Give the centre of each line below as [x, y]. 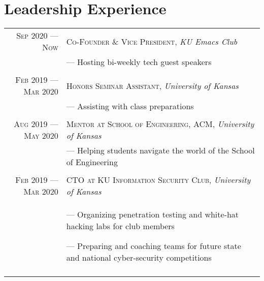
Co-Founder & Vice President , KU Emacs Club [152, 41]
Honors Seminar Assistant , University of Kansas [152, 85]
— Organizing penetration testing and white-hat [153, 214]
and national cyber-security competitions [139, 258]
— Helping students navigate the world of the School [160, 150]
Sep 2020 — [37, 36]
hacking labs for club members [120, 226]
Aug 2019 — [36, 124]
